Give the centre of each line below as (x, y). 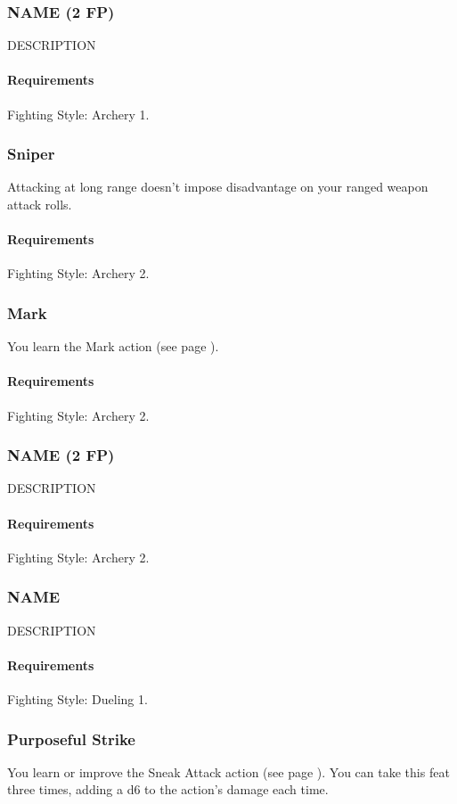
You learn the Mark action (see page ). (113, 346)
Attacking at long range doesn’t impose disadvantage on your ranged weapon (218, 187)
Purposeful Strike (71, 738)
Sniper (31, 154)
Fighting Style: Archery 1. (78, 114)
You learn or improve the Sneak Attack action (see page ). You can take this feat (228, 771)
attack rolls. (40, 205)
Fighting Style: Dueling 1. (78, 699)
